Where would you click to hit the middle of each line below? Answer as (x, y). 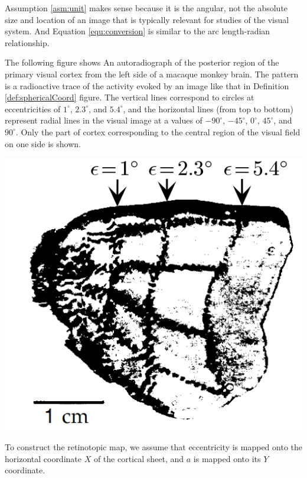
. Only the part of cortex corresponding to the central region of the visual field (158, 131)
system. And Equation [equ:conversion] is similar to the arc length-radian (138, 31)
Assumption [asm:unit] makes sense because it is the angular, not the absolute (146, 8)
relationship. (27, 42)
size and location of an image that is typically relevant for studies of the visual (147, 19)
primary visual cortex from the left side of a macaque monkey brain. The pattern (152, 74)
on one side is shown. (43, 143)
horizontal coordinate (43, 458)
